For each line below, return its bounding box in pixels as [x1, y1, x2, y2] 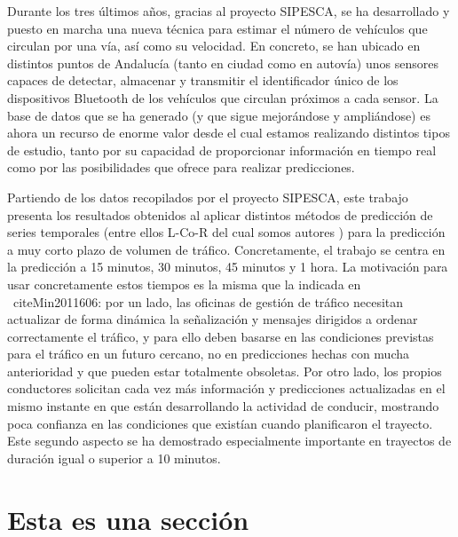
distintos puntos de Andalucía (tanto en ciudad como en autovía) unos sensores [7, 53, 438, 72]
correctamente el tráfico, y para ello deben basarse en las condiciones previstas [7, 327, 434, 345]
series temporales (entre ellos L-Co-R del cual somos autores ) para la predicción [7, 223, 446, 241]
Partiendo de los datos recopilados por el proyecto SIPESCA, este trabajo [7, 187, 408, 206]
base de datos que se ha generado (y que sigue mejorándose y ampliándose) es [7, 106, 430, 124]
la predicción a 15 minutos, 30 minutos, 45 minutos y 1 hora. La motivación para [7, 257, 448, 276]
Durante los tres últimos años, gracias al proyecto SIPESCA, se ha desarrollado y [7, 2, 450, 20]
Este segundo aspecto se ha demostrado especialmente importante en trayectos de [7, 431, 452, 450]
